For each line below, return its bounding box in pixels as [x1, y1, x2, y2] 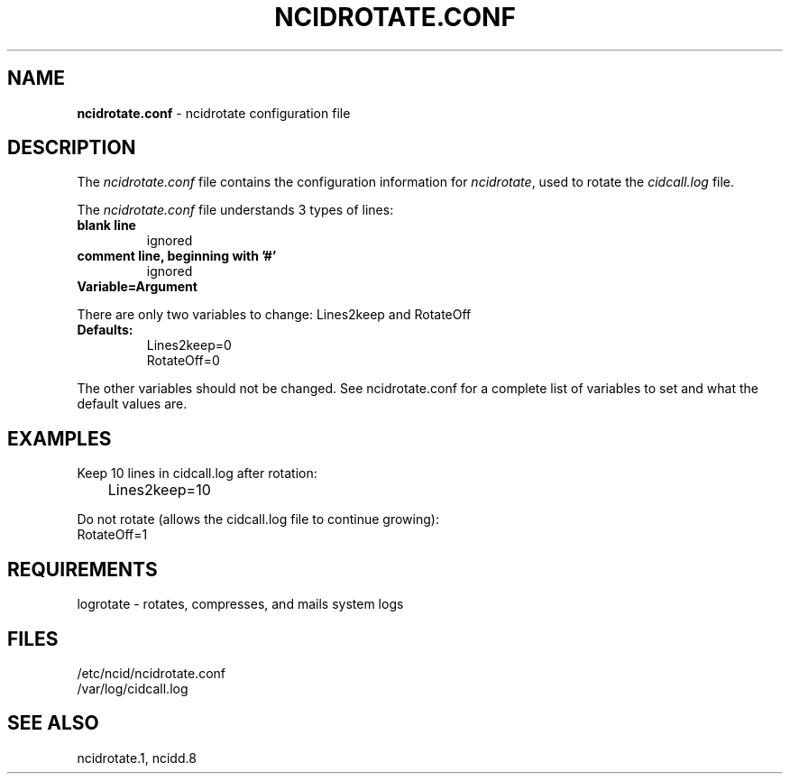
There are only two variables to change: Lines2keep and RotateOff [77, 307, 472, 323]
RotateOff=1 [77, 527, 148, 543]
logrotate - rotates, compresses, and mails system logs [77, 596, 404, 612]
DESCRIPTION [7, 136, 136, 160]
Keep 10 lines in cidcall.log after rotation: [77, 465, 317, 482]
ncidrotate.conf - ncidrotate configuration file [77, 105, 351, 121]
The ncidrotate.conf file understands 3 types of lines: [77, 202, 394, 218]
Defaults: [77, 322, 133, 338]
